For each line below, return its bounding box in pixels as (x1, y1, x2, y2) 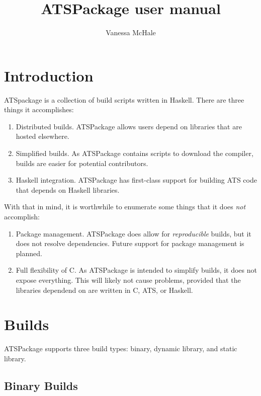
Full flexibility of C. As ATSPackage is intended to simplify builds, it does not (16, 265, 257, 275)
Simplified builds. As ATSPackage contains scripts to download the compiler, (16, 148, 253, 159)
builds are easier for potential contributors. (16, 157, 148, 168)
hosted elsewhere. (16, 131, 69, 141)
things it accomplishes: (4, 104, 74, 115)
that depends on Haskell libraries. (16, 184, 120, 195)
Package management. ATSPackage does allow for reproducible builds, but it (16, 228, 251, 239)
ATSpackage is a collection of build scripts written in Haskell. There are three (4, 94, 244, 105)
